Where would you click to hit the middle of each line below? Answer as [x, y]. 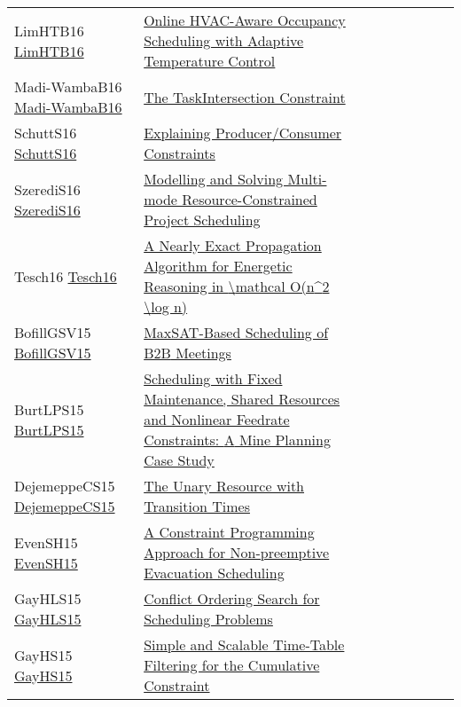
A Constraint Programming [229, 532]
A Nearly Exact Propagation [233, 245]
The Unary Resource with [224, 486]
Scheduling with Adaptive [224, 40]
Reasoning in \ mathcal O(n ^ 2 [237, 286]
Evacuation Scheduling [214, 573]
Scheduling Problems [208, 619]
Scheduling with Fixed [213, 378]
